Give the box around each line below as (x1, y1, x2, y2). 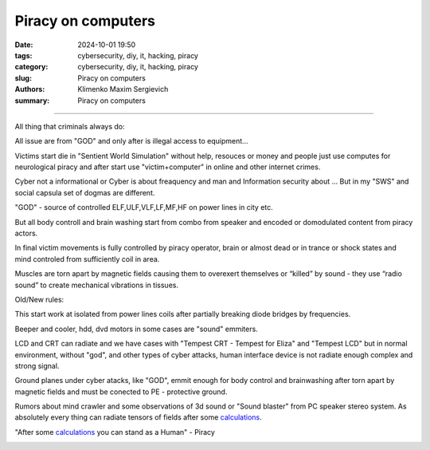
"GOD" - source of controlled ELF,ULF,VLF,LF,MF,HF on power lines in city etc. (14, 203, 274, 212)
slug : (14, 73, 32, 83)
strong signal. (14, 361, 60, 370)
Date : (14, 40, 33, 49)
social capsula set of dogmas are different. (14, 187, 155, 197)
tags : (14, 50, 33, 60)
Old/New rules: (14, 294, 64, 304)
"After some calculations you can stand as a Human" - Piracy (14, 427, 215, 436)
